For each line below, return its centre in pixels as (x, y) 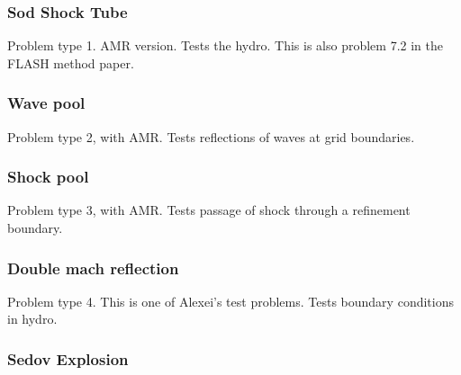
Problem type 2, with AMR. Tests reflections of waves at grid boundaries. (211, 136)
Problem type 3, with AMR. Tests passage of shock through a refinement (209, 210)
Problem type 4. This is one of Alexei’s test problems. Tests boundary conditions (230, 301)
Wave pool (46, 103)
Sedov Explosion (68, 358)
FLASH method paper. (71, 62)
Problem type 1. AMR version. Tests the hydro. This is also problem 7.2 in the (225, 45)
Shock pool (48, 177)
